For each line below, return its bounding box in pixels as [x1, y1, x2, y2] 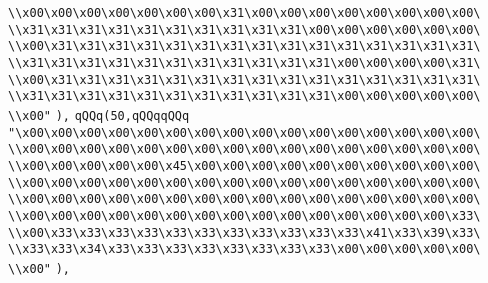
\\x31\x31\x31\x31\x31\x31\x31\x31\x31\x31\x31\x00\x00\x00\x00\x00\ [8, 89, 481, 104]
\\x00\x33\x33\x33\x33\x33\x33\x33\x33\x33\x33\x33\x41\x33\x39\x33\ [8, 225, 481, 240]
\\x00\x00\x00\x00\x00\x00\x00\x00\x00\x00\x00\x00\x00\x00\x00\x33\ [8, 208, 481, 223]
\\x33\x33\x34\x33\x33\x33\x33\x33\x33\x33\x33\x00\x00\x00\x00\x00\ [8, 242, 481, 257]
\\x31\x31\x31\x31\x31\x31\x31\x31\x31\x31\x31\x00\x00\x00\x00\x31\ [8, 55, 481, 70]
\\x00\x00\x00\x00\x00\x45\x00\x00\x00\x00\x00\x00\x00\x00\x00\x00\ [8, 158, 481, 173]
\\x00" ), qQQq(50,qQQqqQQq [8, 108, 190, 123]
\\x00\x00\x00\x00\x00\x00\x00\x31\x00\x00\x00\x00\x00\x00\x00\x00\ [8, 6, 481, 20]
